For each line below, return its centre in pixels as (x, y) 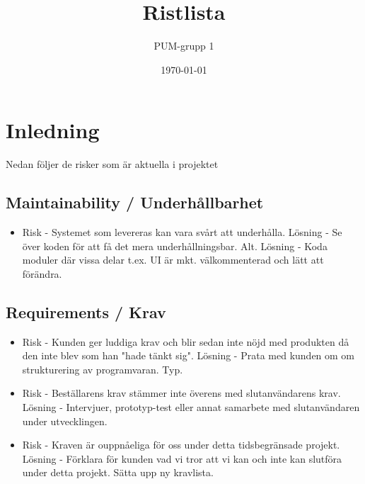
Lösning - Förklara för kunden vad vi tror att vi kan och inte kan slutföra (182, 458)
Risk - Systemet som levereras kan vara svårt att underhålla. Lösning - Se (182, 232)
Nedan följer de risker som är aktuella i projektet (112, 164)
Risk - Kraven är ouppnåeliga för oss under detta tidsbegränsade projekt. (181, 445)
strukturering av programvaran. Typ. (103, 369)
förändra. (42, 273)
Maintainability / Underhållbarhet (135, 202)
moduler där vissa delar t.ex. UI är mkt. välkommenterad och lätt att (173, 260)
